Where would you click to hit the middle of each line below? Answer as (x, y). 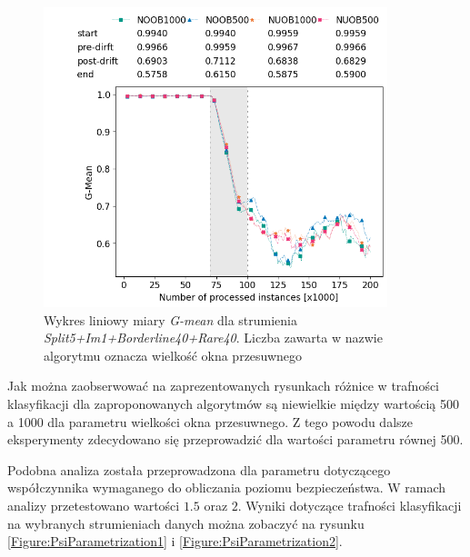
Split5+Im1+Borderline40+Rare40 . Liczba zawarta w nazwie (213, 338)
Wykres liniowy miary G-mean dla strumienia (170, 319)
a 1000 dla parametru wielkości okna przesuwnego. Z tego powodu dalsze (210, 421)
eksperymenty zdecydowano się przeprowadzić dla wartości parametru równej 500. (235, 439)
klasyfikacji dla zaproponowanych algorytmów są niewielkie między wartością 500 (233, 403)
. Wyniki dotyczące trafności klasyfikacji (350, 505)
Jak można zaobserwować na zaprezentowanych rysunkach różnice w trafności (224, 386)
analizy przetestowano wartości (94, 505)
